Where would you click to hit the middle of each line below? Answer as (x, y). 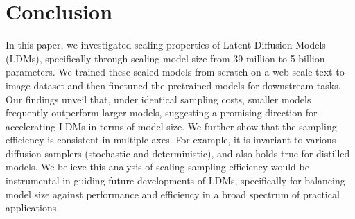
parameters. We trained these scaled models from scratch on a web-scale (159, 72)
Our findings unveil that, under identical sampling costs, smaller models (158, 99)
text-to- (332, 72)
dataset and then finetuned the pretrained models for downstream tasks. (187, 85)
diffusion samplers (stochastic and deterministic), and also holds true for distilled (178, 153)
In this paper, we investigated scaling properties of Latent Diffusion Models (166, 45)
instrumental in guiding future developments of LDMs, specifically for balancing (175, 181)
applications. (33, 208)
